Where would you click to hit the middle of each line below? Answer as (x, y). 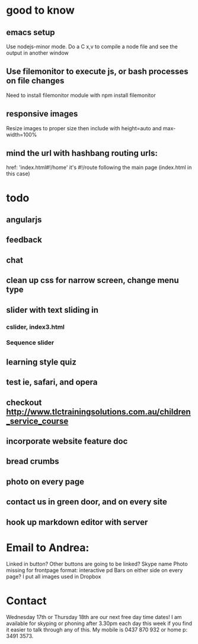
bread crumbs (33, 461)
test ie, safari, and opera (52, 382)
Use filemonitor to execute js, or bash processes (97, 72)
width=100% (22, 134)
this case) (18, 174)
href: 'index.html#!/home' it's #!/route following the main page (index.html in (99, 168)
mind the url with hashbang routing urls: (82, 153)
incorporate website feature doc (67, 441)
